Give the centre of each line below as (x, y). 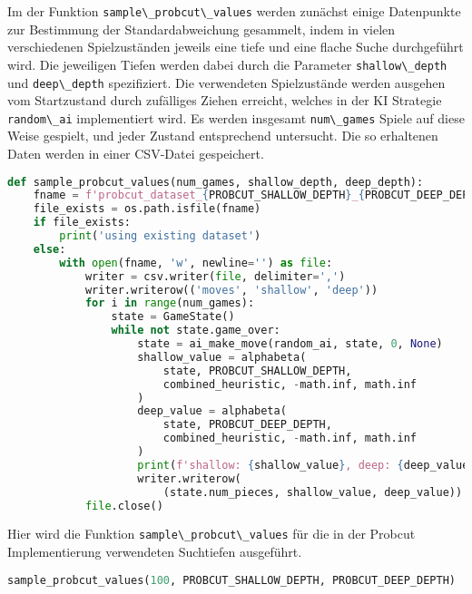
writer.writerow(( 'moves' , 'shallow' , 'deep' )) (231, 290)
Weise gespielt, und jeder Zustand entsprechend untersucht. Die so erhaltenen (223, 136)
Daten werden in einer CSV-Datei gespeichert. (136, 153)
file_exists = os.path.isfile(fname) (147, 209)
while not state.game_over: (196, 331)
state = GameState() (173, 317)
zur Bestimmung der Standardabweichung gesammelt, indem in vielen (202, 29)
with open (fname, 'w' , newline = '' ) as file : (196, 263)
